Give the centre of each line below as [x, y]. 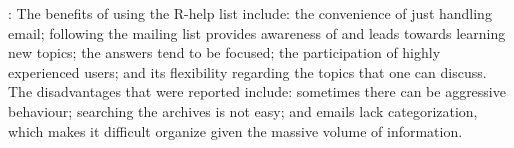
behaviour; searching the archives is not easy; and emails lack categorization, [243, 110]
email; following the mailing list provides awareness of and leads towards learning [257, 32]
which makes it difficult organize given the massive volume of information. [235, 130]
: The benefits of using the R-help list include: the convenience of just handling [250, 13]
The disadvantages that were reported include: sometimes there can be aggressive [257, 91]
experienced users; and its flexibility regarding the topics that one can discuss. [247, 71]
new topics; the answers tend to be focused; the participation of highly [224, 52]
